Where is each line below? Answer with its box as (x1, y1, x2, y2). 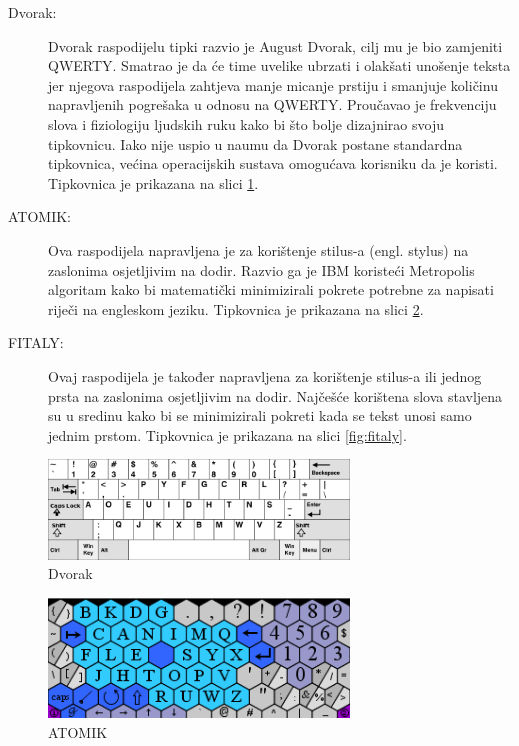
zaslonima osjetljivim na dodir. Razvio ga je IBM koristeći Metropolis (48, 259, 475, 280)
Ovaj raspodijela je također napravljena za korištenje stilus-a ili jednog (48, 365, 482, 386)
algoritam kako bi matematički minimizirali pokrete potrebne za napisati (48, 279, 494, 300)
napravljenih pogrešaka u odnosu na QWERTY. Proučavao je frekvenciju (48, 94, 497, 115)
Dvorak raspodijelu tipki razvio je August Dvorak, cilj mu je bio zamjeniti (48, 35, 503, 56)
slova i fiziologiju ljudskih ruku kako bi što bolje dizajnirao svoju (48, 113, 444, 134)
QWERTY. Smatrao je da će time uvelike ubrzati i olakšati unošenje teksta (48, 55, 511, 76)
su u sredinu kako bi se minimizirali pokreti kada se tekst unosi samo (48, 405, 472, 426)
